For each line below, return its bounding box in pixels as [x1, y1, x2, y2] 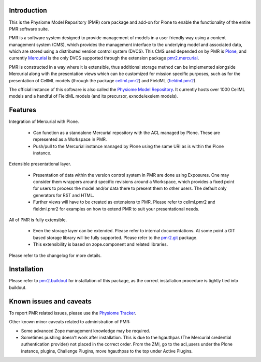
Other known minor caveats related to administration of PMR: [9, 319, 130, 325]
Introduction [9, 6, 47, 15]
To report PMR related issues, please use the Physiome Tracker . [9, 310, 136, 316]
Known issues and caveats [9, 297, 92, 305]
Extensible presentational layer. [9, 161, 72, 167]
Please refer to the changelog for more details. [9, 252, 102, 258]
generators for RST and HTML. [33, 192, 94, 198]
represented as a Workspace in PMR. [33, 136, 107, 142]
